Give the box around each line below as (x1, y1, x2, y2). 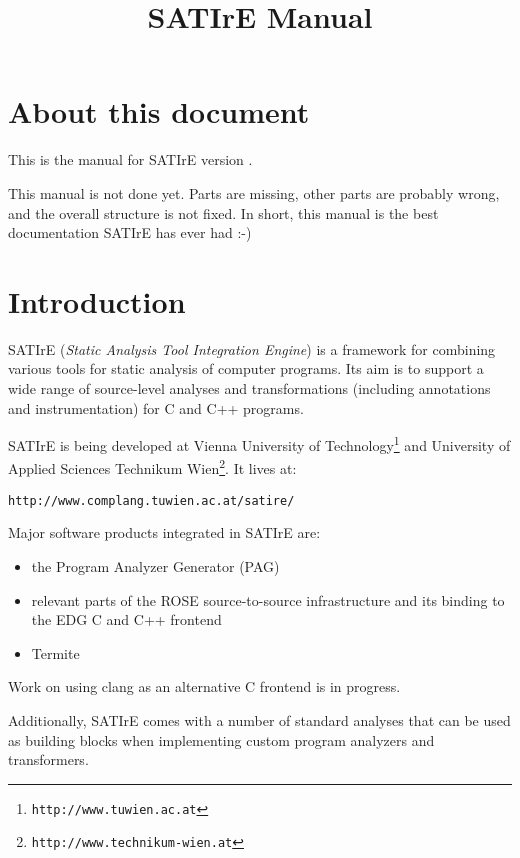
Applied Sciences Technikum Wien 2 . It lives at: (8, 455, 297, 479)
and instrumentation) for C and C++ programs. (8, 397, 304, 418)
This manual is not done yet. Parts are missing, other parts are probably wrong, (8, 182, 500, 203)
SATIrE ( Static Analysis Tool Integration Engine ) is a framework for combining (8, 338, 496, 359)
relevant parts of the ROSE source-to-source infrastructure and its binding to (31, 589, 505, 610)
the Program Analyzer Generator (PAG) (31, 555, 280, 576)
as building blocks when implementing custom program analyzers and (8, 729, 435, 750)
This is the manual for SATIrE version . (8, 149, 253, 170)
